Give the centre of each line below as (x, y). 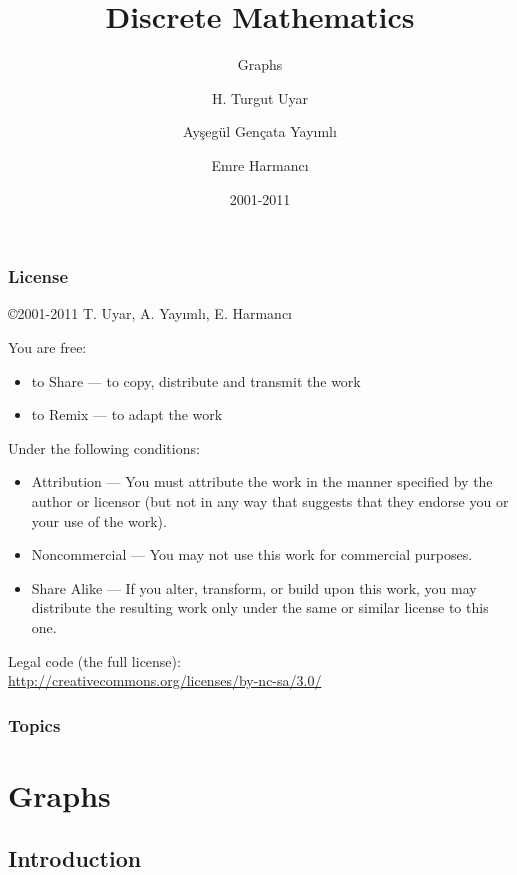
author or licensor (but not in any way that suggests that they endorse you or (270, 500)
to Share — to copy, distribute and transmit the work (196, 380)
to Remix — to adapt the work (127, 414)
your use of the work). (99, 520)
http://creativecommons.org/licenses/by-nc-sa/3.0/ (165, 680)
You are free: (47, 346)
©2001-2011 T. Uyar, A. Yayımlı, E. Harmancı (150, 313)
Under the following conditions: (104, 447)
